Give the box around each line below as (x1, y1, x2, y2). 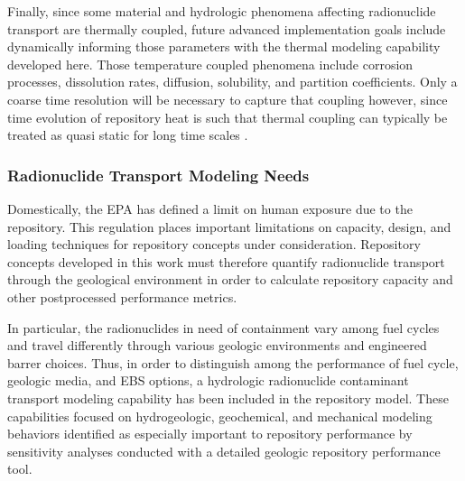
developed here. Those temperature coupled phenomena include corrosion (7, 54, 414, 73)
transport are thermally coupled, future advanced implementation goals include (7, 19, 446, 38)
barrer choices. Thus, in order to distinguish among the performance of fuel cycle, (7, 353, 459, 372)
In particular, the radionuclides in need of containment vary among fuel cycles (7, 318, 440, 337)
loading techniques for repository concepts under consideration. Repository (7, 235, 421, 254)
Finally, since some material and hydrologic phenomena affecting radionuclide (7, 2, 436, 20)
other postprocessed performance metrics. (7, 287, 237, 306)
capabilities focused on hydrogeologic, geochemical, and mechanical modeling (7, 406, 432, 425)
